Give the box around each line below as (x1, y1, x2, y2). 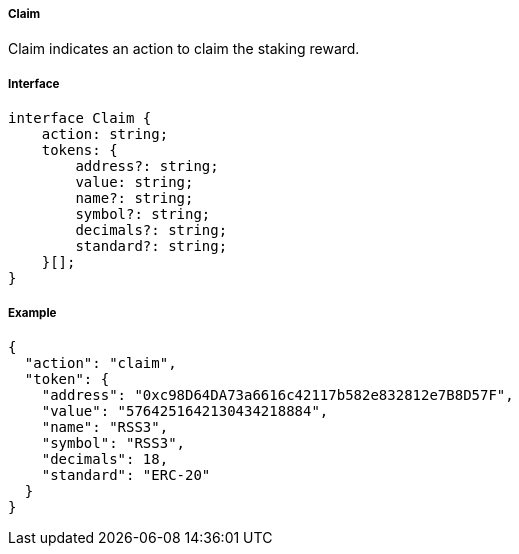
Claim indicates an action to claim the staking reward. (8, 40, 360, 58)
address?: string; (75, 158, 219, 175)
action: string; (41, 126, 169, 143)
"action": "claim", (24, 354, 177, 371)
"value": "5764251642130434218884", (41, 402, 329, 419)
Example (8, 305, 57, 320)
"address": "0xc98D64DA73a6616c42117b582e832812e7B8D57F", (41, 386, 514, 403)
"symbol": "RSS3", (41, 434, 186, 451)
